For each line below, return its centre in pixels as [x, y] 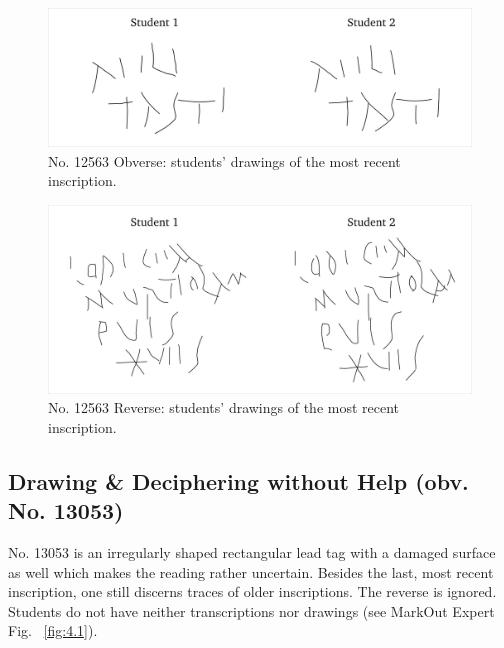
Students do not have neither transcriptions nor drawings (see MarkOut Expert [251, 610]
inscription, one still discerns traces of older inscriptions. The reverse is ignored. [252, 591]
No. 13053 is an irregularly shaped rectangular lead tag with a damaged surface [252, 552]
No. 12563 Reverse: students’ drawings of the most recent [224, 407]
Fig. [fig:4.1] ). [53, 630]
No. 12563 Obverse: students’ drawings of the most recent [224, 160]
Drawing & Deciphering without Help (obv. [238, 480]
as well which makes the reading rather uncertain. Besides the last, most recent [251, 571]
